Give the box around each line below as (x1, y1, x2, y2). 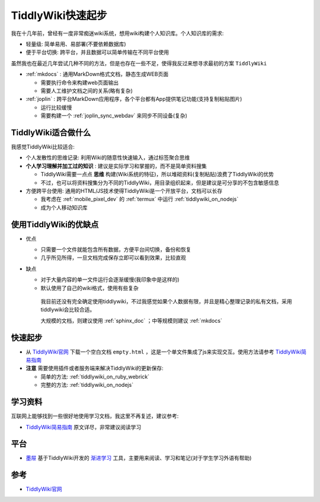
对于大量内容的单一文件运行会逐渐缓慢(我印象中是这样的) (40, 276, 180, 283)
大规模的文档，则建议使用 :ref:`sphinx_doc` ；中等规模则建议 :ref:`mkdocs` (40, 317, 222, 324)
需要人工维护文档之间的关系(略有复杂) (40, 87, 133, 94)
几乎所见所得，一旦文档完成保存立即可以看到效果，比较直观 (40, 254, 186, 261)
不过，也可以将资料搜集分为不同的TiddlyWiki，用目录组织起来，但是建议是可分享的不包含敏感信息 (40, 179, 280, 186)
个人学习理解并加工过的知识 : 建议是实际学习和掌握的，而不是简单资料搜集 (25, 162, 207, 169)
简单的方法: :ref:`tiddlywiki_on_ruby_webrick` (40, 373, 150, 380)
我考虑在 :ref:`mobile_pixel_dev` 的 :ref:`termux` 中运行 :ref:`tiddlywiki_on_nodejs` (40, 196, 239, 203)
